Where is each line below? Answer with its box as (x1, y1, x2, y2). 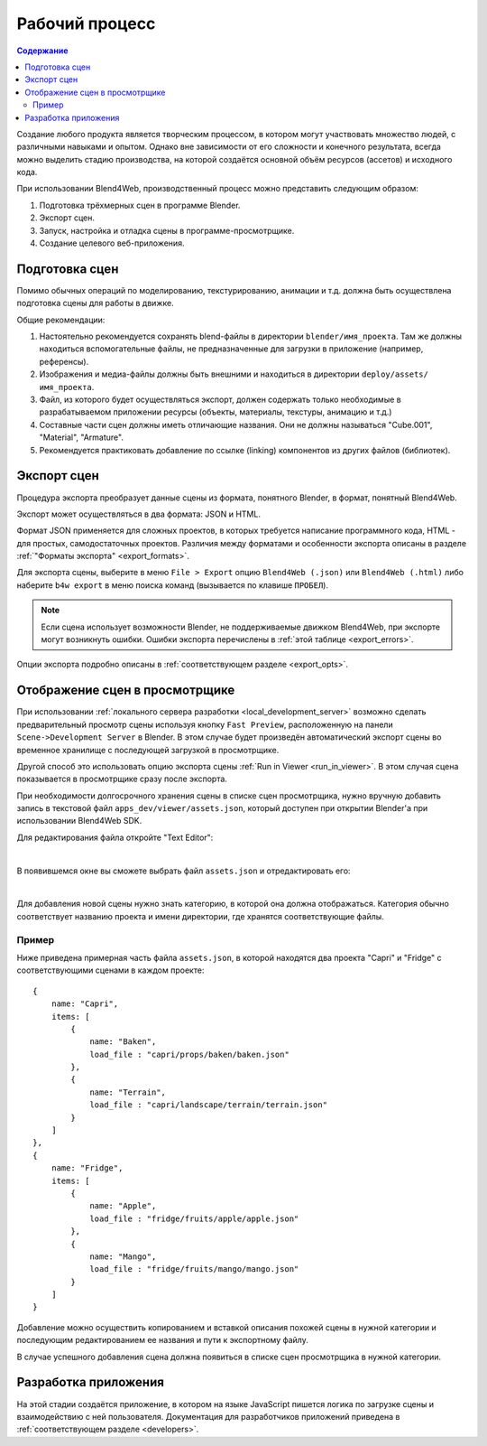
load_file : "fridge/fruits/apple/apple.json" (89, 1213, 299, 1224)
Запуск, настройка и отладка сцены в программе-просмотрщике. (39, 225, 295, 236)
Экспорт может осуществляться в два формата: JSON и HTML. (16, 508, 262, 519)
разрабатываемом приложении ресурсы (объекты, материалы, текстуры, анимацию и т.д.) (39, 406, 392, 417)
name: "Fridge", (51, 1163, 124, 1173)
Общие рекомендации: (16, 314, 106, 325)
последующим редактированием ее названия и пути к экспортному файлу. (16, 1335, 308, 1346)
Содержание (16, 45, 69, 56)
